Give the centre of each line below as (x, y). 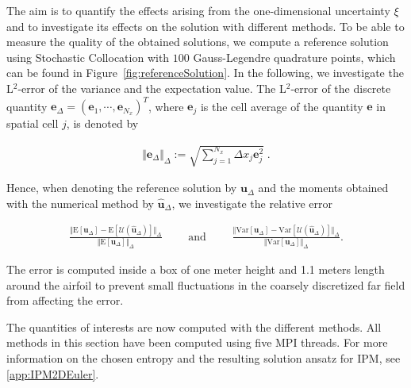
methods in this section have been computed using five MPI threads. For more (197, 342)
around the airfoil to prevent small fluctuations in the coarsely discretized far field (206, 284)
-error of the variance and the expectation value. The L (152, 88)
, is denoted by (102, 123)
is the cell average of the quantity (282, 106)
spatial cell (33, 123)
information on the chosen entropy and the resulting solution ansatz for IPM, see (204, 358)
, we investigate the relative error (252, 203)
